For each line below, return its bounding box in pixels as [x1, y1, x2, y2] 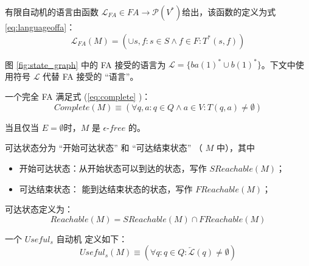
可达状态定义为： [5, 203, 73, 215]
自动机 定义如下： [56, 232, 128, 245]
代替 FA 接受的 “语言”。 [43, 69, 139, 82]
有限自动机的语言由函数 [5, 5, 99, 18]
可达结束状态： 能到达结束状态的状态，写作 [19, 182, 193, 195]
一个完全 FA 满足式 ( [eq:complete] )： [5, 90, 151, 103]
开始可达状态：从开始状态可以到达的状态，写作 [19, 162, 207, 175]
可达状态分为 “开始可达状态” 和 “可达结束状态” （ [5, 141, 203, 154]
